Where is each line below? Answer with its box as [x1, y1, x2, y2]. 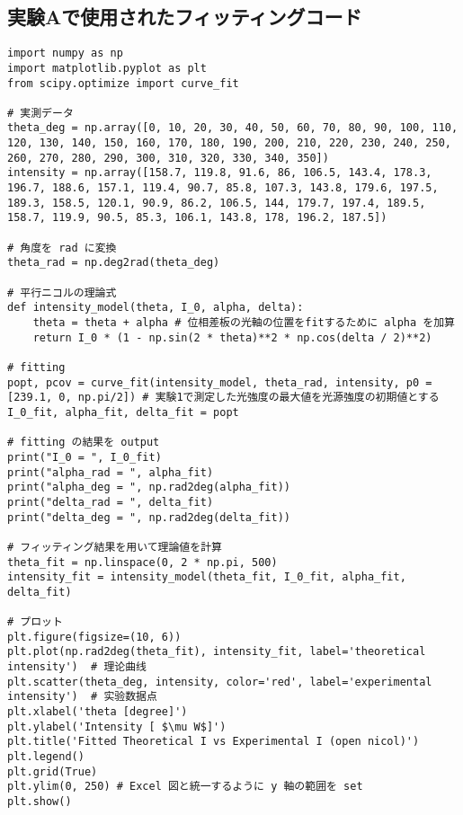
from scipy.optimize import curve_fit [7, 76, 239, 90]
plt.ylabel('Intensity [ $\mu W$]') [7, 720, 227, 733]
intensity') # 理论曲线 [7, 660, 147, 674]
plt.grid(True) [7, 765, 98, 778]
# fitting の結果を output [7, 436, 160, 449]
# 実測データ [7, 106, 74, 120]
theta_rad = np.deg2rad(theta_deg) [7, 256, 220, 270]
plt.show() [7, 795, 72, 809]
